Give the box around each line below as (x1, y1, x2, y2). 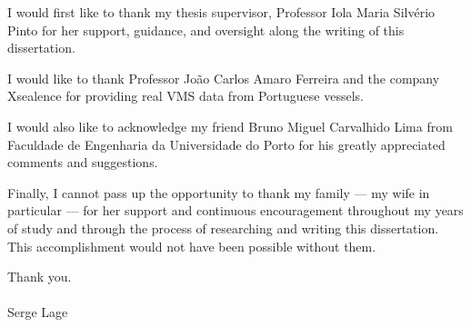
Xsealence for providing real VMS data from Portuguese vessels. (7, 86, 364, 105)
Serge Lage (7, 302, 68, 322)
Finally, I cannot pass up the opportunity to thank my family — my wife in (7, 183, 430, 202)
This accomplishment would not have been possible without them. (7, 236, 376, 255)
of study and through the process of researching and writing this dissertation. (7, 218, 439, 237)
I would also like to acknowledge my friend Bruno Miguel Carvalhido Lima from (7, 116, 453, 135)
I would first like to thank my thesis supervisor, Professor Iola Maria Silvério (7, 3, 436, 21)
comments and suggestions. (7, 153, 158, 172)
